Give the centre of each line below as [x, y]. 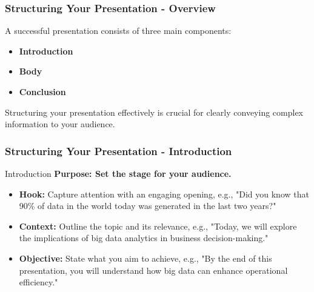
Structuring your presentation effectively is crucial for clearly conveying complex [154, 112]
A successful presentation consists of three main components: [118, 31]
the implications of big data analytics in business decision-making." [144, 238]
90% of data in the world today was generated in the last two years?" [148, 206]
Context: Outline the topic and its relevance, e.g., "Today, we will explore [158, 226]
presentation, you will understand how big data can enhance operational [153, 270]
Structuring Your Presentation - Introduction [119, 151]
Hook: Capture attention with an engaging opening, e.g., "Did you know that [164, 194]
